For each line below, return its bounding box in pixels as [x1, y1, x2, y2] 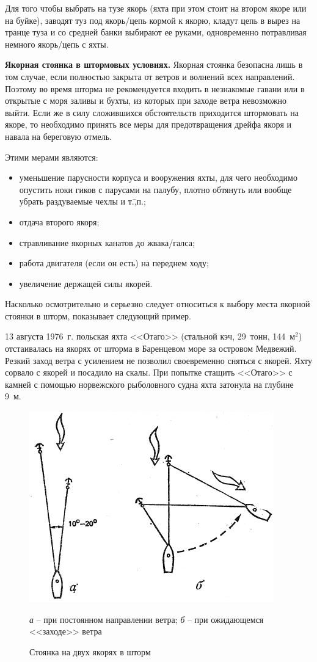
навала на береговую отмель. [5, 129, 112, 142]
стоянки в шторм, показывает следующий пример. [5, 309, 192, 322]
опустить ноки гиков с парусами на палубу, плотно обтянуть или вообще [19, 183, 292, 195]
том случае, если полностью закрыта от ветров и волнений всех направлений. [5, 70, 295, 82]
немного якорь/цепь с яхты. [5, 37, 109, 50]
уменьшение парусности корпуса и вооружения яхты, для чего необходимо [19, 171, 297, 184]
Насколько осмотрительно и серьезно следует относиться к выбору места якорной [5, 297, 310, 310]
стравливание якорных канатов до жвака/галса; [19, 236, 195, 249]
